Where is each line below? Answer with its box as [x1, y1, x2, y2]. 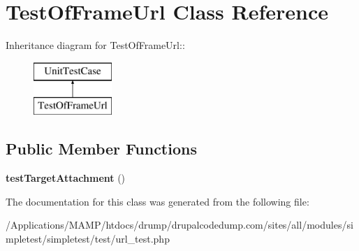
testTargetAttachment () [6, 171, 126, 185]
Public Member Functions [6, 138, 197, 159]
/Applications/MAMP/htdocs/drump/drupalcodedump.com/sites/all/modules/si [6, 217, 353, 232]
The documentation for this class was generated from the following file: [6, 194, 309, 208]
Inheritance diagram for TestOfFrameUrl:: [6, 38, 185, 52]
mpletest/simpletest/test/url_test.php [6, 231, 170, 245]
